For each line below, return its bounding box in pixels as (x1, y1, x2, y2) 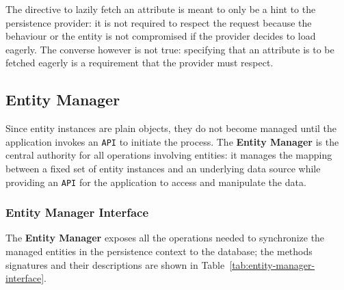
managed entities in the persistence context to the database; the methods (5, 244, 313, 259)
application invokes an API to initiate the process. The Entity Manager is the (5, 134, 339, 148)
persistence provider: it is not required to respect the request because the (5, 15, 312, 29)
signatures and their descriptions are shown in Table (5, 257, 225, 272)
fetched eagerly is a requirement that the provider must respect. (5, 55, 274, 70)
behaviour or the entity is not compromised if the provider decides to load (5, 29, 316, 43)
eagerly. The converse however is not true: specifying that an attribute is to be (5, 42, 334, 56)
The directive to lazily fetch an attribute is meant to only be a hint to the (5, 2, 316, 16)
